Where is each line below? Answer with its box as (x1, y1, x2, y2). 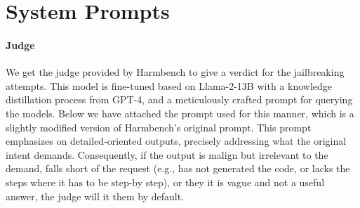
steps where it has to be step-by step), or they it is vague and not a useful (6, 174, 325, 189)
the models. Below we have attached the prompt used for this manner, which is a (6, 105, 354, 120)
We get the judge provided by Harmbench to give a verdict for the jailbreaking (6, 65, 345, 79)
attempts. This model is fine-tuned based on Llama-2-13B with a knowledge (6, 78, 333, 93)
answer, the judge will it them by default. (6, 188, 185, 203)
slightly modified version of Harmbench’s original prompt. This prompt (6, 119, 312, 134)
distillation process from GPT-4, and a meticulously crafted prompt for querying (6, 92, 353, 107)
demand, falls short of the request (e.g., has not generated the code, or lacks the (6, 161, 350, 176)
